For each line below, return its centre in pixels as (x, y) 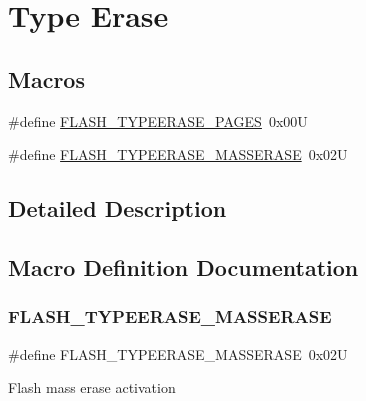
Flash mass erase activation (92, 387)
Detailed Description (117, 208)
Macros (46, 78)
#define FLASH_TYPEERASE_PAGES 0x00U (158, 120)
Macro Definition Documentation (183, 266)
